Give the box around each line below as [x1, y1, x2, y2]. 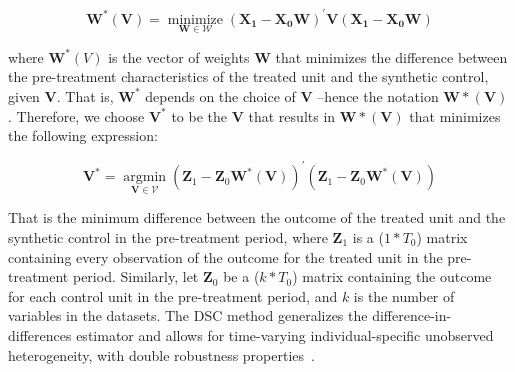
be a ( [223, 266, 260, 287]
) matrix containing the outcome [292, 266, 492, 287]
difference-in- [372, 305, 452, 326]
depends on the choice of [145, 85, 296, 106]
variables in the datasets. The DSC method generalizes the [8, 305, 368, 326]
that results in [248, 105, 336, 126]
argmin [123, 170, 167, 185]
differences [8, 324, 72, 345]
